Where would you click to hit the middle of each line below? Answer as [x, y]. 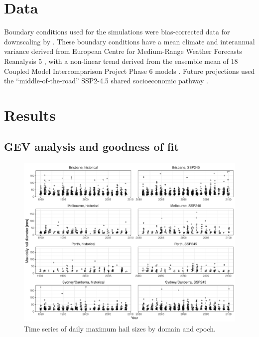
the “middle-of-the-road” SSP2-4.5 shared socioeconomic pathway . [106, 81]
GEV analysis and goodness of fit [91, 147]
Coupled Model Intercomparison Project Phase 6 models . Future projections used [129, 71]
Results [30, 115]
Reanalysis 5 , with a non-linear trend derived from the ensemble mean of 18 [121, 61]
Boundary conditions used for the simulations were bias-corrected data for [117, 32]
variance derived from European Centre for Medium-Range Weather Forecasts [123, 51]
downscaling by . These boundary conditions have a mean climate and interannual [129, 41]
